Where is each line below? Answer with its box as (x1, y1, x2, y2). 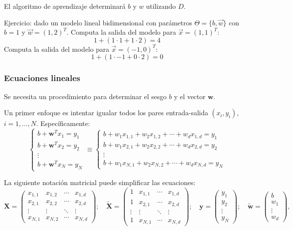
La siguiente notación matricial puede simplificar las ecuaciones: (4, 177, 196, 188)
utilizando (146, 1, 176, 11)
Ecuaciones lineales (4, 72, 81, 84)
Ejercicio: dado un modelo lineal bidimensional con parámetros (4, 17, 192, 27)
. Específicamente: (36, 118, 90, 128)
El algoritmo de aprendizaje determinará (4, 1, 126, 11)
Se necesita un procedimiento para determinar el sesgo (4, 91, 167, 101)
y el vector (174, 91, 206, 101)
